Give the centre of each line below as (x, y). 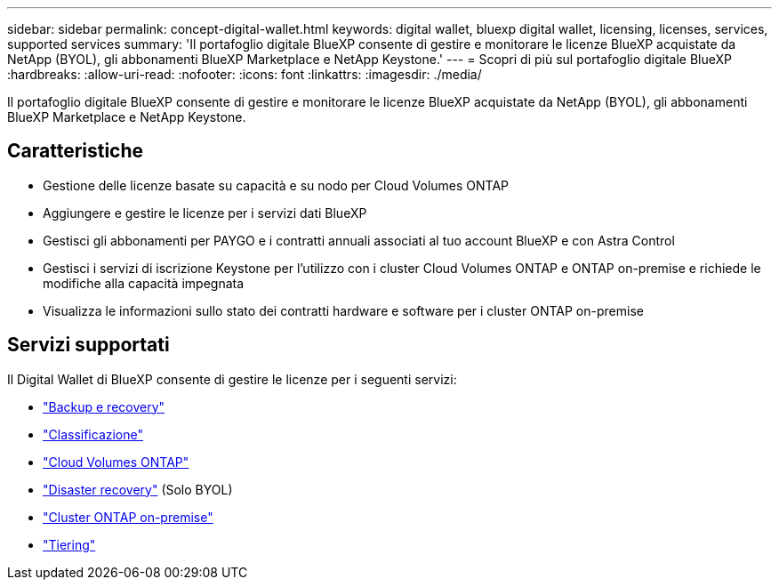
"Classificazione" (93, 434)
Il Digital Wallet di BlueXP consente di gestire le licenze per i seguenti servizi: (232, 379)
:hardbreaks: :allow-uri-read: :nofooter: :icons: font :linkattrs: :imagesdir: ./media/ (245, 74)
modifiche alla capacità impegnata (144, 283)
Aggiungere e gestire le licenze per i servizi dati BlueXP (205, 213)
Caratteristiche (76, 151)
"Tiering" (69, 544)
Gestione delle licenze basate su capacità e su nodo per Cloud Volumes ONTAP (276, 185)
